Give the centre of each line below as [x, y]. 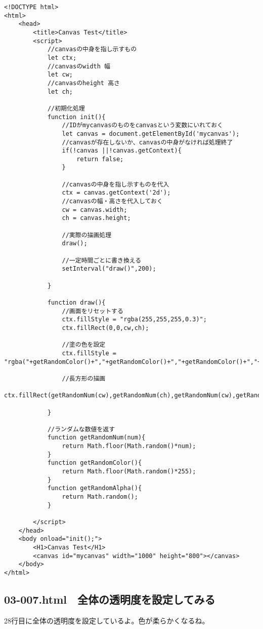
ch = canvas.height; [96, 218]
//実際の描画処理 [87, 235]
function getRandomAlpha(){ [95, 488]
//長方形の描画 [84, 378]
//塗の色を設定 [84, 345]
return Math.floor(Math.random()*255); [129, 472]
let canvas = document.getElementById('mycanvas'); [151, 134]
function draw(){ [76, 302]
